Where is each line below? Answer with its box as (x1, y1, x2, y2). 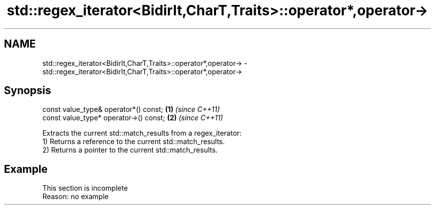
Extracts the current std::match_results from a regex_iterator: (42, 129, 242, 138)
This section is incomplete (42, 184, 128, 193)
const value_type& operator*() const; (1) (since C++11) (42, 105, 220, 114)
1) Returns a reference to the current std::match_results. (42, 137, 225, 146)
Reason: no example (42, 192, 109, 201)
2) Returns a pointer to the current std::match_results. (42, 146, 218, 155)
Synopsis (4, 84, 51, 97)
